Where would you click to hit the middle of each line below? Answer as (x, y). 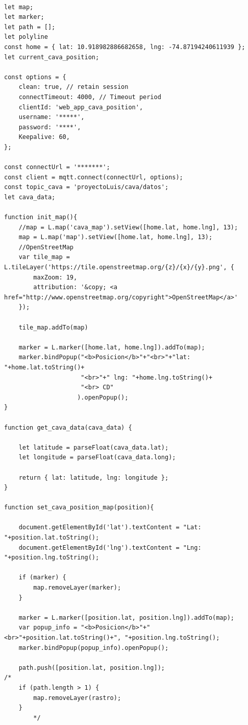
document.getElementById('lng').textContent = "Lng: (110, 547)
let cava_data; (30, 197)
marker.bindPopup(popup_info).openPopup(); (94, 648)
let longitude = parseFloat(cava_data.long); (97, 458)
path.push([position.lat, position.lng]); (92, 668)
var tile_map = (44, 257)
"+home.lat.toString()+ (44, 367)
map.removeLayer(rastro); (77, 698)
